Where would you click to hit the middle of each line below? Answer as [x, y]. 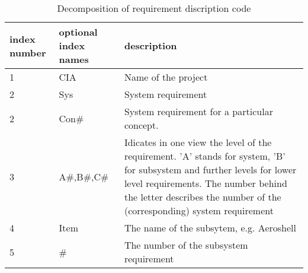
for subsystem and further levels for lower [210, 169]
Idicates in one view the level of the [198, 142]
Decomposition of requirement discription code [154, 8]
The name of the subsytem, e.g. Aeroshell [210, 228]
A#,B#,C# [84, 176]
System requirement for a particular [198, 111]
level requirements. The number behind [206, 183]
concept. [141, 125]
